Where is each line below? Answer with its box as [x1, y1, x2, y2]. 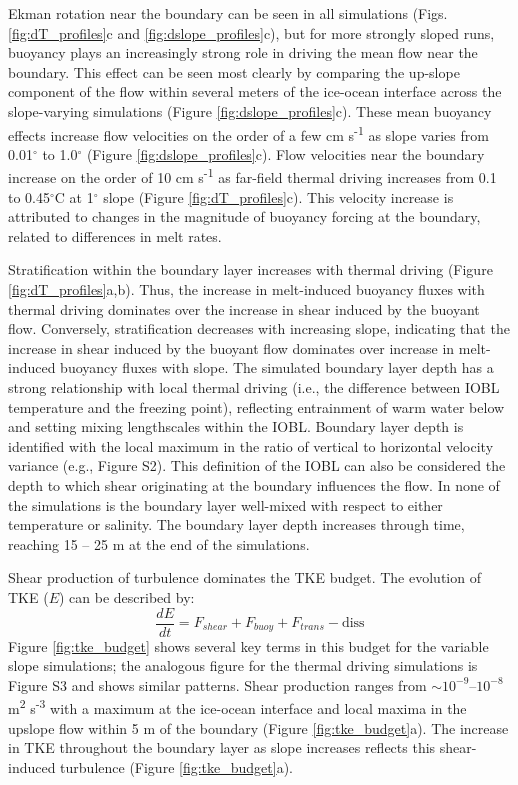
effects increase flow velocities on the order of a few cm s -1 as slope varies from [8, 121, 489, 145]
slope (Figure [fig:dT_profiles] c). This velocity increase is [103, 186, 454, 207]
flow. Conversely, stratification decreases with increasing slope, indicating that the [8, 318, 510, 339]
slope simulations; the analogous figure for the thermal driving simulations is [8, 655, 478, 676]
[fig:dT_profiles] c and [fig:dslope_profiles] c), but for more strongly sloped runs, [8, 22, 495, 43]
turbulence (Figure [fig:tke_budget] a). [60, 756, 294, 777]
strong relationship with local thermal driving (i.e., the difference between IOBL [8, 377, 500, 397]
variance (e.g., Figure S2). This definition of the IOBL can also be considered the [8, 455, 506, 476]
